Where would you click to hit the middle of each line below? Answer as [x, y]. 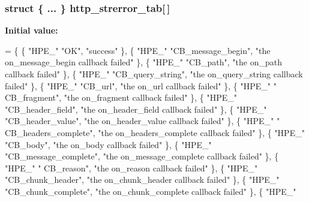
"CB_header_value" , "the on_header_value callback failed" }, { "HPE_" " [142, 121]
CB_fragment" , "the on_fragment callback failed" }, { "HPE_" [121, 97]
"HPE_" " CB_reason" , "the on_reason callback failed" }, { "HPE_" [131, 168]
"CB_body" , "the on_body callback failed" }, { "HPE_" [108, 144]
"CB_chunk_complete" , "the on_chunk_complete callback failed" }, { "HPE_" [151, 191]
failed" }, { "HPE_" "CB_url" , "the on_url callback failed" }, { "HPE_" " [141, 85]
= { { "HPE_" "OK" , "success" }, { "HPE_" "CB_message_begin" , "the [138, 50]
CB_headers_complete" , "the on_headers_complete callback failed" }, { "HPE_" [155, 132]
